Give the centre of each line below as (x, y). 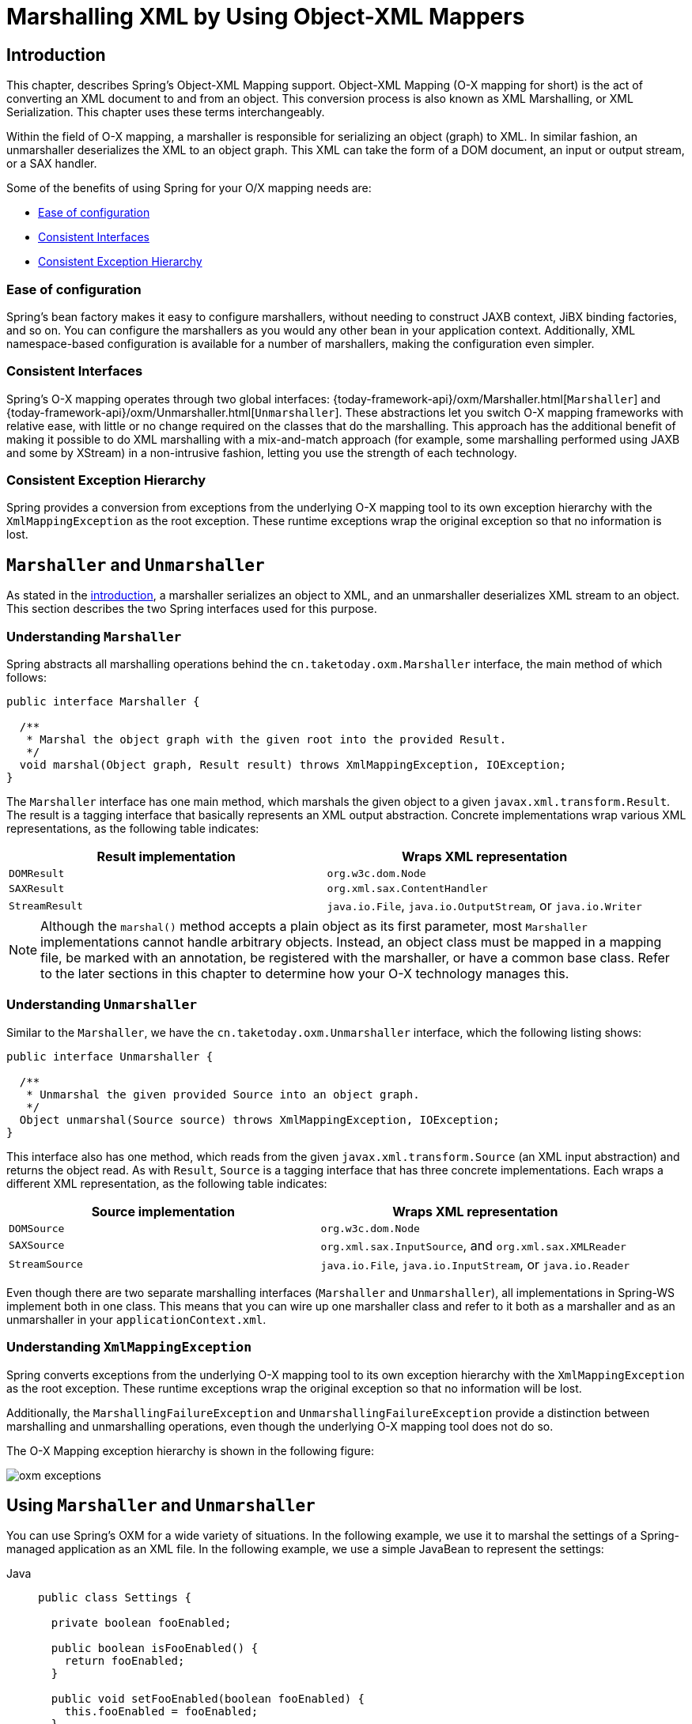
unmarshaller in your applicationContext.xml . (136, 1319)
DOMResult (37, 874)
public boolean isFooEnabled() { (155, 1648)
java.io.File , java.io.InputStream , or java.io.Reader (475, 1264)
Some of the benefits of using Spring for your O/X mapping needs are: (189, 188)
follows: (26, 678)
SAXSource (37, 1246)
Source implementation (163, 1211)
